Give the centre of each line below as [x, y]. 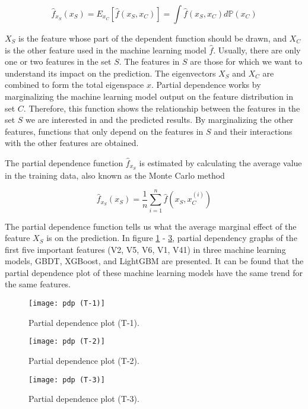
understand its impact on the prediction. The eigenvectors [110, 73]
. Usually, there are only [257, 50]
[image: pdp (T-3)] [67, 380]
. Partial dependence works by [206, 85]
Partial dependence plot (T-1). [84, 322]
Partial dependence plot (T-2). [84, 360]
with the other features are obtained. [72, 143]
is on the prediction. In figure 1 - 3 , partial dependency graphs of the [172, 238]
